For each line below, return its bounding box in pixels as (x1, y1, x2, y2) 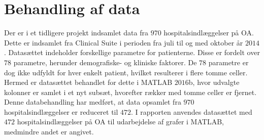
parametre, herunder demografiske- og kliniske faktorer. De (13, 57, 197, 67)
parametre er (208, 57, 249, 67)
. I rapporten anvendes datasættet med (131, 106, 252, 117)
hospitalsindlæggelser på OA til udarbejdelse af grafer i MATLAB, (17, 116, 224, 127)
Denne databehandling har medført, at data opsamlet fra (4, 97, 181, 107)
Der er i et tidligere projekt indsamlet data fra (4, 27, 148, 38)
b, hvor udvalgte (188, 77, 240, 87)
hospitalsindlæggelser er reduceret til (4, 106, 118, 117)
